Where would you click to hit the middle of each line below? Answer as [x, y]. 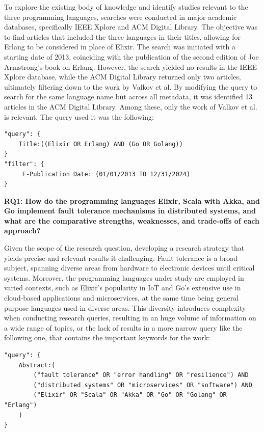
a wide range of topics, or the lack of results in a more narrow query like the [123, 327]
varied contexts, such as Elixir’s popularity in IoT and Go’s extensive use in [123, 288]
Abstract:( [37, 365]
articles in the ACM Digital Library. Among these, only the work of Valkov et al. [131, 106]
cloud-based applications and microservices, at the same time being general [122, 298]
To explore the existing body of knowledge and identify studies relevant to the [126, 7]
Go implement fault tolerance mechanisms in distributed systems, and [130, 211]
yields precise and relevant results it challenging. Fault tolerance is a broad [121, 258]
